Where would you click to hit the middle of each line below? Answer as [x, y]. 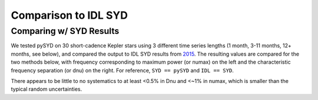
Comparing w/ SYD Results [65, 31]
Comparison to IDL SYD [69, 15]
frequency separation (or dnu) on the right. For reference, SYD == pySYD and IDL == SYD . [122, 70]
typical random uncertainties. [47, 89]
